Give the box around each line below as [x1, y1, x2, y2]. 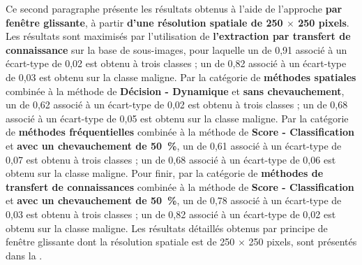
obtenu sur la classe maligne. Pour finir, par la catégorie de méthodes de [6, 166, 324, 180]
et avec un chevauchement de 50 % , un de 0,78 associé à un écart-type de [6, 193, 342, 208]
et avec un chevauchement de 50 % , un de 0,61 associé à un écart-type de [6, 138, 342, 152]
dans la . [6, 248, 43, 262]
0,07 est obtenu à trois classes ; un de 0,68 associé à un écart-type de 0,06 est [6, 152, 336, 166]
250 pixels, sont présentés [248, 234, 357, 249]
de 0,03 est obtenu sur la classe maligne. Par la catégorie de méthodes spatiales [6, 69, 356, 84]
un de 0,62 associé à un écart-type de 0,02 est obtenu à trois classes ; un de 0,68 [6, 97, 348, 112]
